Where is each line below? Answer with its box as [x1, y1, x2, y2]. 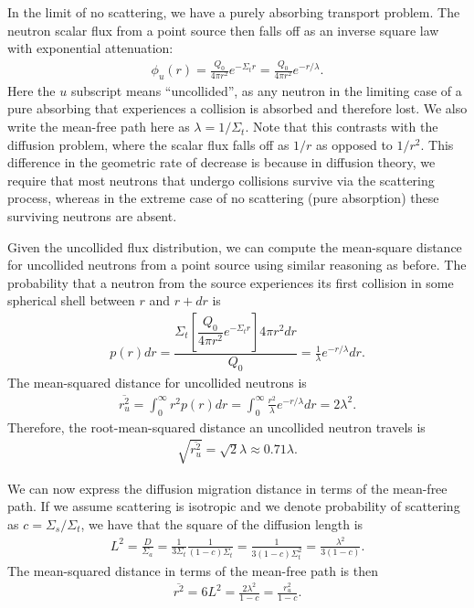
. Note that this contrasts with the [245, 117, 438, 136]
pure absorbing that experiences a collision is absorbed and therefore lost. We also [7, 99, 468, 118]
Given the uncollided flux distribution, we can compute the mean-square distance [7, 237, 462, 256]
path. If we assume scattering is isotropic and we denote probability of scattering [7, 496, 460, 516]
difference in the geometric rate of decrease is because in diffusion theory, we [7, 153, 436, 172]
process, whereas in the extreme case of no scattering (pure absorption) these [7, 188, 439, 208]
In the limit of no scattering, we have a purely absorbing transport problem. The [7, 3, 460, 21]
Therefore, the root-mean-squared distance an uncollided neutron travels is [7, 417, 426, 436]
